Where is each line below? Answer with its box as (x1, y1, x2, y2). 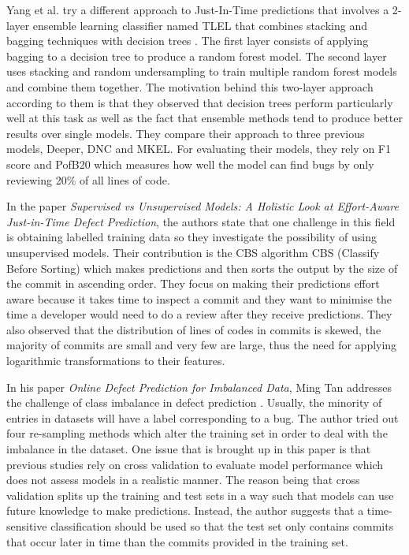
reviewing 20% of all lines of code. (6, 171, 170, 188)
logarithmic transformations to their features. (6, 352, 225, 369)
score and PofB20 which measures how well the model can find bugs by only (6, 155, 374, 172)
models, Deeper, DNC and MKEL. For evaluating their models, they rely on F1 (6, 140, 391, 157)
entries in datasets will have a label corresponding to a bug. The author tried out (6, 409, 399, 426)
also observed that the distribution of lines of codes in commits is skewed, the (6, 321, 381, 337)
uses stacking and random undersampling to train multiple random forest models (6, 63, 397, 80)
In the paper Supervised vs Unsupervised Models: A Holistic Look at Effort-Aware (6, 198, 399, 214)
